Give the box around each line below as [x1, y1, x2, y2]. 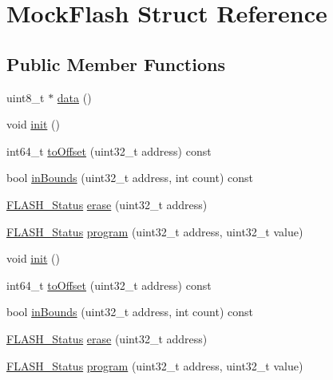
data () [57, 89, 92, 105]
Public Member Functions [6, 51, 225, 76]
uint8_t [6, 89, 45, 105]
